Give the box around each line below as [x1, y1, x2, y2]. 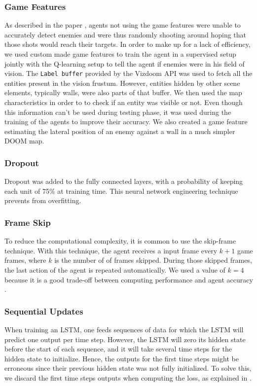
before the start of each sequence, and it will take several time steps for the [4, 344, 232, 354]
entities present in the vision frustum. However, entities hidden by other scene [4, 77, 240, 88]
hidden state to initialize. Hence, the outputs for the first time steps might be [4, 353, 239, 363]
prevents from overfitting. [4, 195, 81, 206]
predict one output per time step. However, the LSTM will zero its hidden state [4, 334, 246, 344]
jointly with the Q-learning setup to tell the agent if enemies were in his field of [4, 58, 245, 69]
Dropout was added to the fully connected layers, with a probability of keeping [4, 176, 243, 186]
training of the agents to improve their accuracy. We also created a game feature [4, 116, 248, 127]
